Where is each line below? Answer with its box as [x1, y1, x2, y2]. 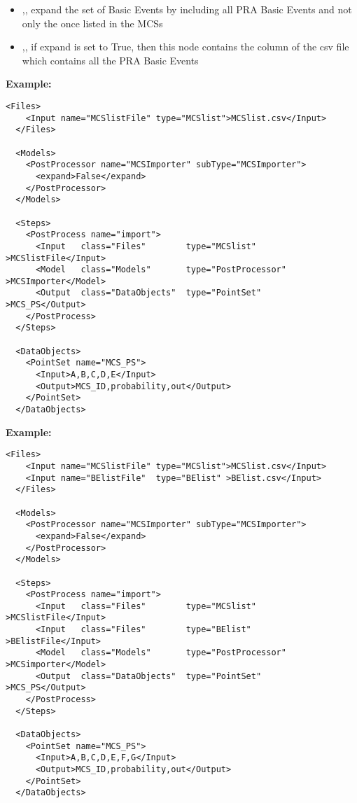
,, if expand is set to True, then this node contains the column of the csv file [22, 39, 349, 54]
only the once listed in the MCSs [22, 15, 163, 30]
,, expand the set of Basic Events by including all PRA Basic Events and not [22, 2, 352, 16]
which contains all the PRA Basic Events [22, 53, 199, 67]
